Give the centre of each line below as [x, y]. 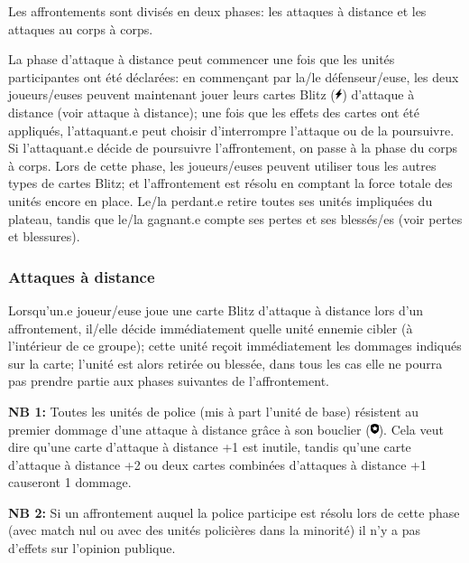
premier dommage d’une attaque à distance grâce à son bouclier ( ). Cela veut [226, 429]
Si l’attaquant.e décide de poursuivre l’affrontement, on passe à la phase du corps [233, 148]
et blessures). [44, 236]
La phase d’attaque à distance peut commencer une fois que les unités [202, 59]
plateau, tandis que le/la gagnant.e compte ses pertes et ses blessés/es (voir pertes [235, 218]
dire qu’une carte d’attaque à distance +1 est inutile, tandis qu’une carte [210, 447]
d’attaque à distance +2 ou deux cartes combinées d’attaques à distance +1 [217, 464]
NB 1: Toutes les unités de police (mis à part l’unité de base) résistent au [214, 411]
